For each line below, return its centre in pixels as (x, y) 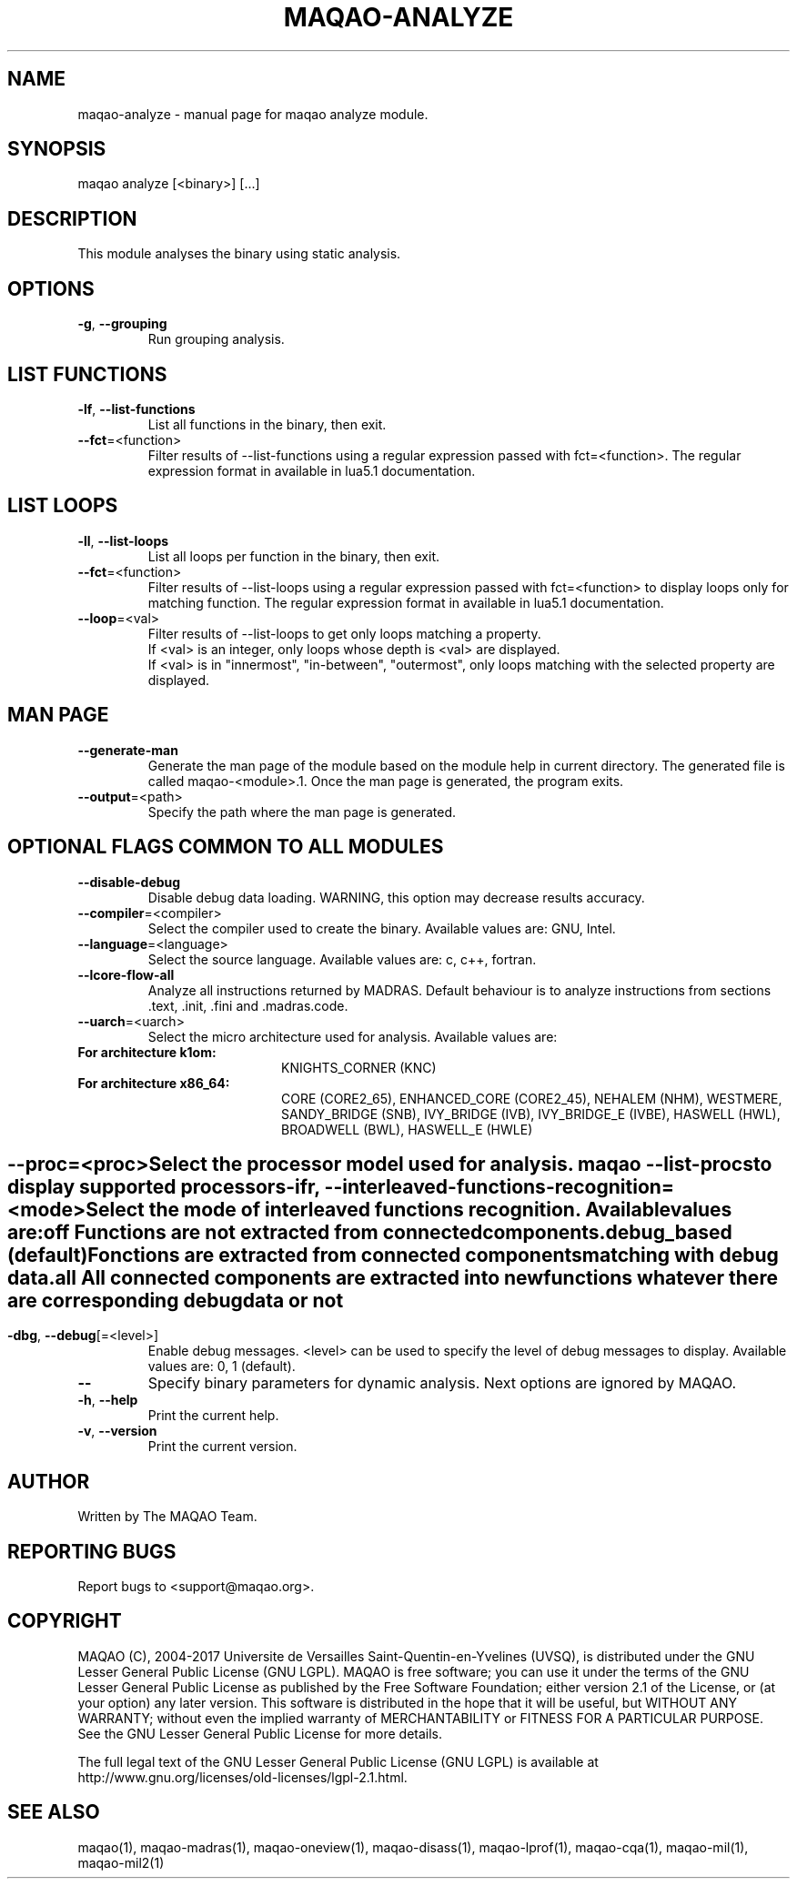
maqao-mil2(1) (121, 1862)
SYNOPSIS (57, 149)
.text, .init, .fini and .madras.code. (248, 1005)
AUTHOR (49, 1481)
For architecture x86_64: (154, 1083)
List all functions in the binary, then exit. (267, 424)
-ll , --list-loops (123, 540)
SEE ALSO (54, 1812)
